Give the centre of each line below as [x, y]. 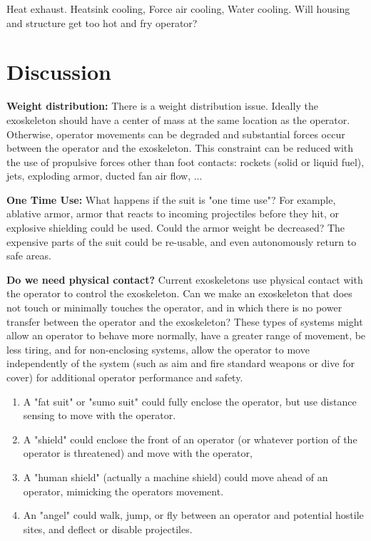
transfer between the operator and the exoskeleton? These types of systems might [185, 321]
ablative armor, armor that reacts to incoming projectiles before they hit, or [173, 213]
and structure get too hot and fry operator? [102, 22]
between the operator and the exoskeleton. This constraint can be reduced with [180, 148]
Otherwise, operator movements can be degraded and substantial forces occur [176, 134]
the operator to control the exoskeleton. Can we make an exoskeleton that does [179, 293]
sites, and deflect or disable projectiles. [108, 529]
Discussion [59, 72]
